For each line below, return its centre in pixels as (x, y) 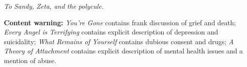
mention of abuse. (30, 60)
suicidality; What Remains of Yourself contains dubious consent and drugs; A (119, 41)
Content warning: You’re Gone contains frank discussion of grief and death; (120, 22)
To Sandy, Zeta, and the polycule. (54, 6)
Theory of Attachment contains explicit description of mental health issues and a (123, 51)
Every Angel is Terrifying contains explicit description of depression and (111, 32)
